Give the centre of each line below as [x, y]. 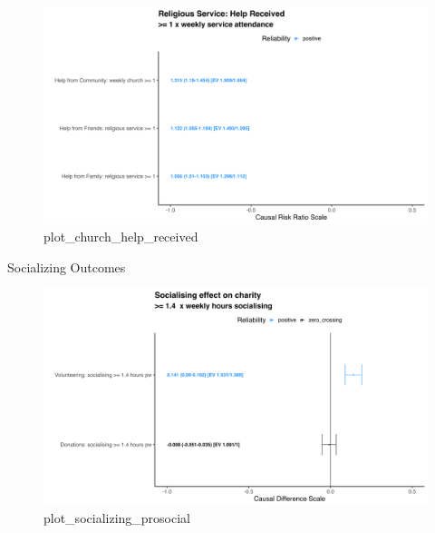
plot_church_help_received [121, 237]
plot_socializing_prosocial [117, 518]
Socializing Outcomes [67, 266]
